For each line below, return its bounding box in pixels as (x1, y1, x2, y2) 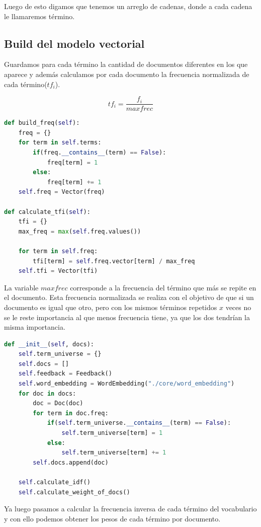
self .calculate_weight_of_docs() (18, 488, 130, 496)
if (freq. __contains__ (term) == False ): (33, 149, 166, 157)
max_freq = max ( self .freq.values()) (18, 228, 141, 235)
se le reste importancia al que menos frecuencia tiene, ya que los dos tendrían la (4, 312, 250, 322)
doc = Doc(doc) (33, 400, 83, 407)
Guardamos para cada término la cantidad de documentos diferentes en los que (4, 59, 248, 69)
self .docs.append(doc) (33, 459, 109, 466)
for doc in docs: (18, 390, 76, 397)
